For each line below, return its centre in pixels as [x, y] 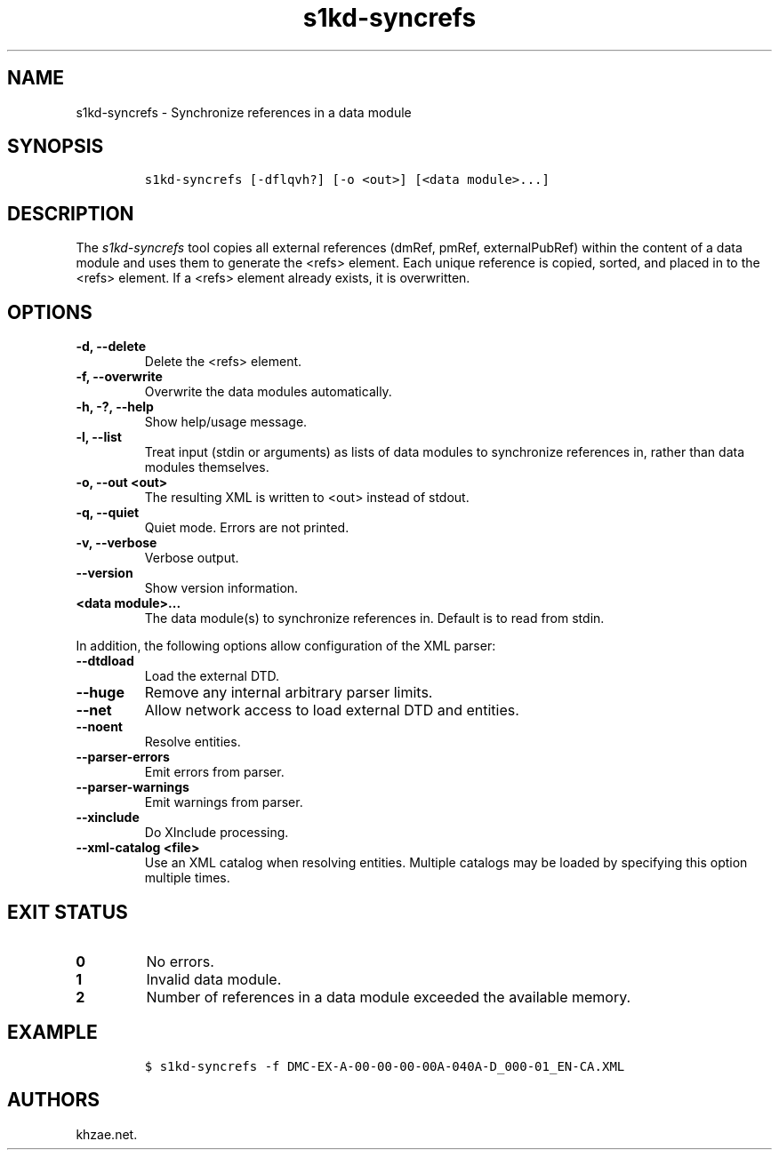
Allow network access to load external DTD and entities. [332, 710]
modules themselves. [207, 467]
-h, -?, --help [115, 407]
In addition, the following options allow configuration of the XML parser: [286, 646]
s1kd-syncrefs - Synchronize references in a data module [244, 112]
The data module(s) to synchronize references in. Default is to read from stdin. [374, 618]
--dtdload [105, 661]
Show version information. [221, 588]
